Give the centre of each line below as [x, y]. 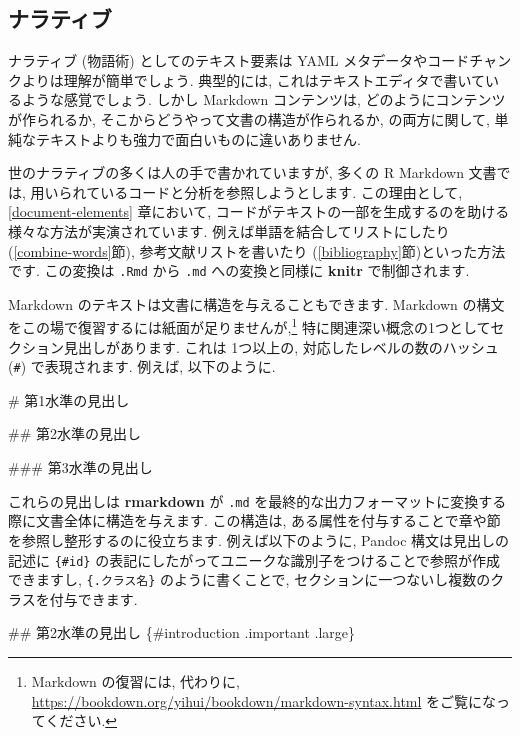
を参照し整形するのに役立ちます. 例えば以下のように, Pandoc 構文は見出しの [259, 539]
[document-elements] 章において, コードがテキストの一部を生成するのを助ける [259, 211]
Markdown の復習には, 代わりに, [135, 681]
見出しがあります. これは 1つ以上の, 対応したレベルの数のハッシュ [281, 346]
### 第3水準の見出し [80, 467]
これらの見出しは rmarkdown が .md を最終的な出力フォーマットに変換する [257, 500]
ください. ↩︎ [81, 720]
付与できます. [93, 598]
